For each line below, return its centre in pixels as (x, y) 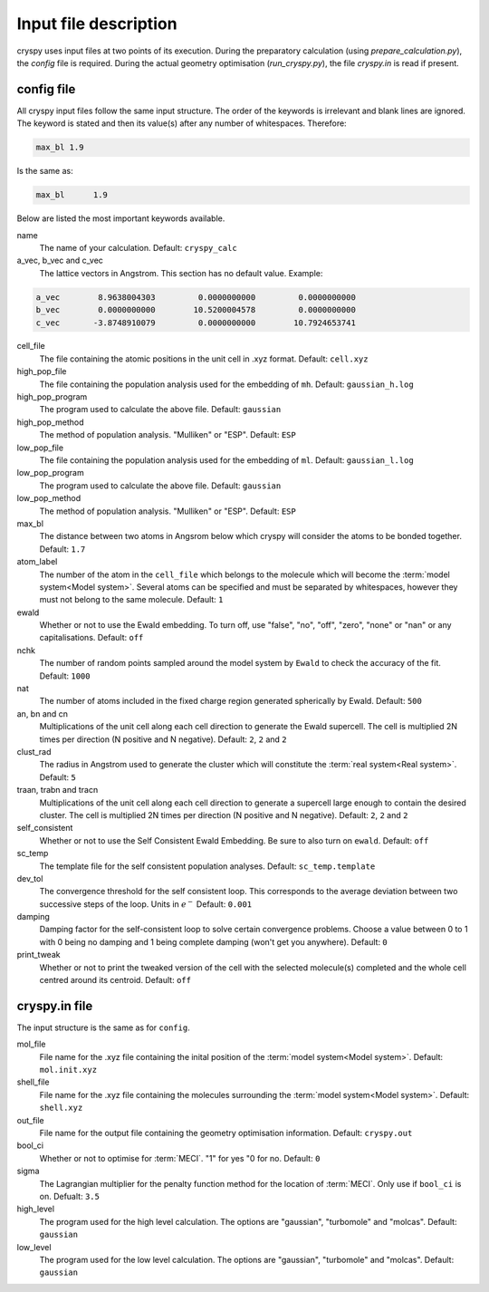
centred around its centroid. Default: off (115, 980)
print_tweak (38, 955)
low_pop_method (49, 498)
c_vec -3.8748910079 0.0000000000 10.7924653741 (196, 323)
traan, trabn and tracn (58, 790)
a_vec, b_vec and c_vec (60, 260)
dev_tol (30, 878)
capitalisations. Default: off (91, 638)
